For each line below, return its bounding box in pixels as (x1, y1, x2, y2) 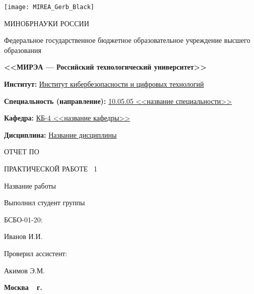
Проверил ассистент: (4, 248, 68, 258)
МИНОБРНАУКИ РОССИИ (4, 18, 89, 28)
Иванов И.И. (4, 231, 43, 242)
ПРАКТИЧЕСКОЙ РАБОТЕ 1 (4, 163, 98, 173)
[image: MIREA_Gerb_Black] (4, 4, 94, 11)
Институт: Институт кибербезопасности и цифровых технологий (4, 79, 204, 89)
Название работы (4, 180, 56, 191)
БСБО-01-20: (4, 214, 43, 224)
